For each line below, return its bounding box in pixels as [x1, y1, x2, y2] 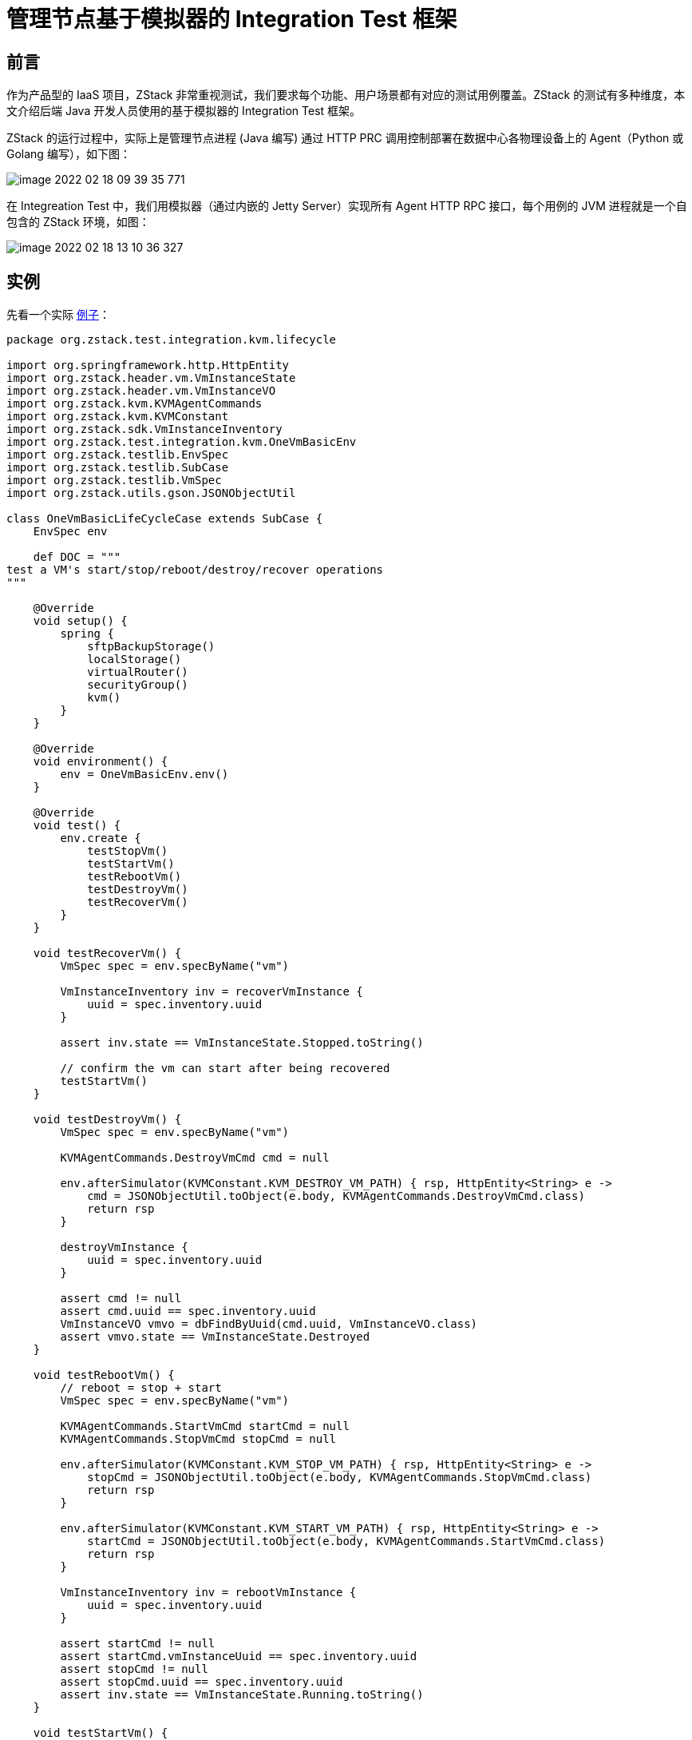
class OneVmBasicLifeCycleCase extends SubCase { [6, 512, 323, 526]
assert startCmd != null [60, 1637, 216, 1651]
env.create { [60, 832, 141, 845]
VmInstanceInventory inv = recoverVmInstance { [60, 985, 363, 999]
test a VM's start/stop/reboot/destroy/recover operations [6, 563, 384, 577]
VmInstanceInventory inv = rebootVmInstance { [60, 1586, 357, 1599]
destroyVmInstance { [60, 1241, 188, 1254]
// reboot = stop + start [60, 1381, 222, 1395]
